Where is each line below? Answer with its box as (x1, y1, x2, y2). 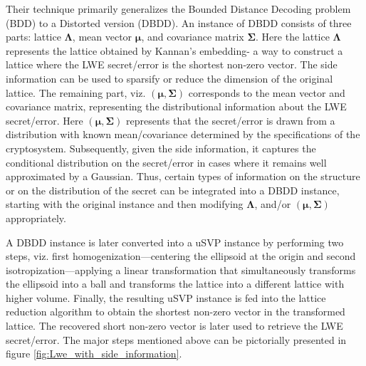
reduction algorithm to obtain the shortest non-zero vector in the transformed (6, 304, 345, 319)
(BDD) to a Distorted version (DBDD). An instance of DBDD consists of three (6, 15, 352, 30)
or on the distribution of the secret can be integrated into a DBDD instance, (6, 182, 340, 197)
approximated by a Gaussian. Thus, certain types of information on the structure (6, 169, 360, 184)
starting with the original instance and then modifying (6, 197, 244, 211)
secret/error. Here (6, 113, 83, 127)
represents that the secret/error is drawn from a (126, 113, 335, 127)
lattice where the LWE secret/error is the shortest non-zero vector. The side (6, 57, 338, 72)
